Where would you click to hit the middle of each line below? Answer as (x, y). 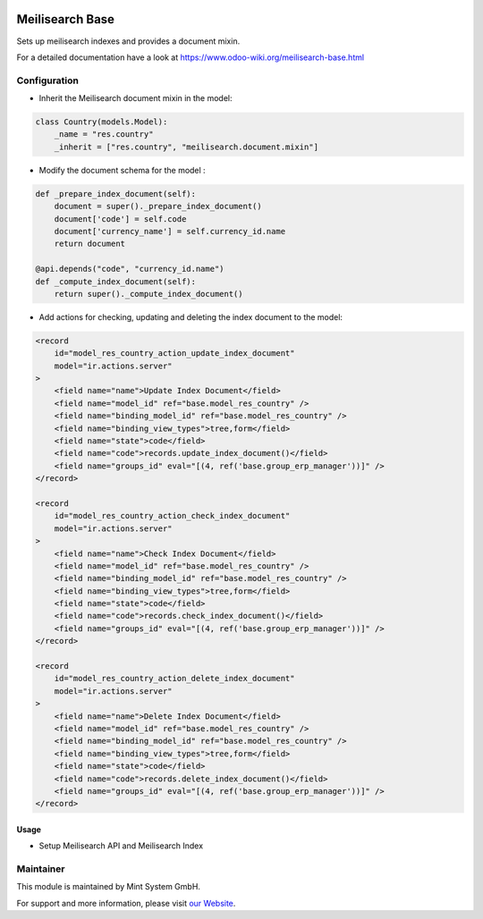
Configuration (48, 80)
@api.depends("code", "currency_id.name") (130, 269)
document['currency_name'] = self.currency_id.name (170, 231)
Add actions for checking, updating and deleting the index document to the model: (191, 316)
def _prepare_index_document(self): (116, 194)
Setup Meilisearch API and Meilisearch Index (121, 846)
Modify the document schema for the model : (122, 170)
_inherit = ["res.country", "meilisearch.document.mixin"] (186, 147)
